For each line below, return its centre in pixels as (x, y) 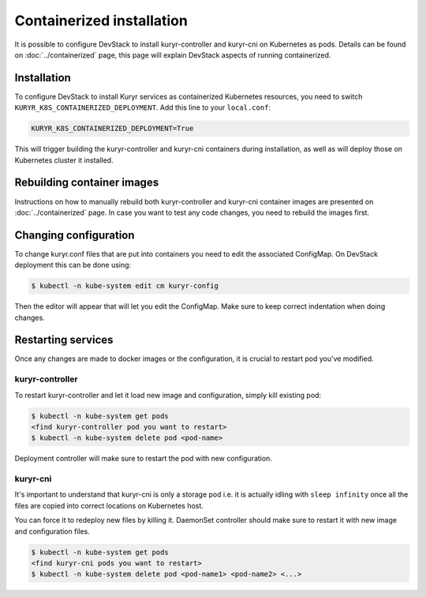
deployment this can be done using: (73, 265)
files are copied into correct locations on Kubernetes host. (109, 505)
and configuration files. (52, 531)
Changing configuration (75, 235)
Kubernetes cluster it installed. (64, 160)
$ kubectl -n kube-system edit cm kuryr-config (125, 286)
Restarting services (64, 340)
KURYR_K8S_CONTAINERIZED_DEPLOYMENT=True (112, 129)
